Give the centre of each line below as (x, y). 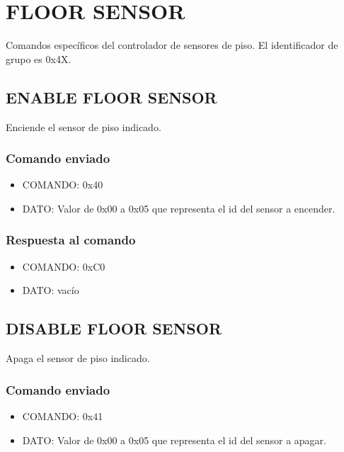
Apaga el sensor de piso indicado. (78, 358)
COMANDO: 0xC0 (64, 266)
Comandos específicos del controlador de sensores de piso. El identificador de (172, 45)
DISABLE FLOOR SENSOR (114, 328)
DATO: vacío (51, 290)
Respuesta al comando (71, 240)
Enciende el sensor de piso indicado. (84, 126)
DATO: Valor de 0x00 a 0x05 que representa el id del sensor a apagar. (174, 440)
